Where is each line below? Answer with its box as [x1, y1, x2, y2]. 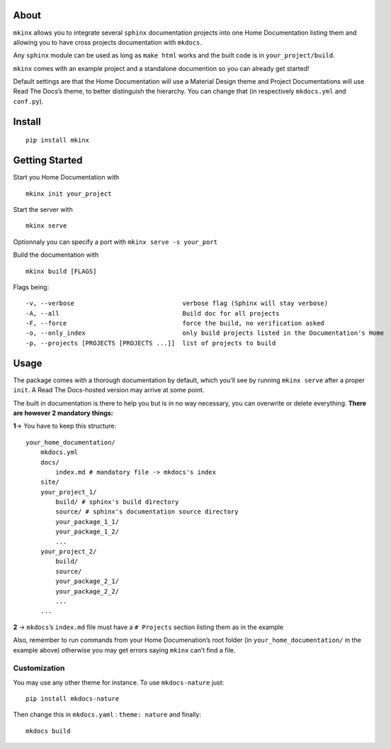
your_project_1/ [40, 488, 97, 496]
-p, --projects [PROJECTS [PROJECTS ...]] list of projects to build [25, 339, 276, 347]
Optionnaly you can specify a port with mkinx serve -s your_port [13, 238, 217, 246]
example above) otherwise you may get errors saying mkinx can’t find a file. [13, 645, 236, 654]
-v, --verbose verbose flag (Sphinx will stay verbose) [25, 299, 329, 308]
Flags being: [13, 282, 50, 291]
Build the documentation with [13, 250, 99, 259]
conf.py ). [13, 96, 44, 106]
